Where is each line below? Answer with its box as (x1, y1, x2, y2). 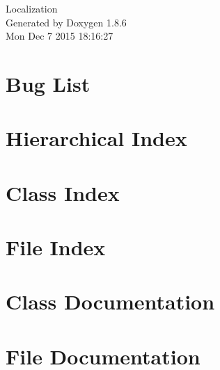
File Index (6, 233, 106, 262)
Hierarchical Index (6, 124, 187, 152)
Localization (6, 1, 58, 15)
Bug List (6, 69, 91, 97)
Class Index (6, 178, 120, 207)
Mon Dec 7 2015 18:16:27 (6, 29, 113, 43)
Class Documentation (6, 287, 215, 316)
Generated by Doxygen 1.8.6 (6, 15, 127, 29)
